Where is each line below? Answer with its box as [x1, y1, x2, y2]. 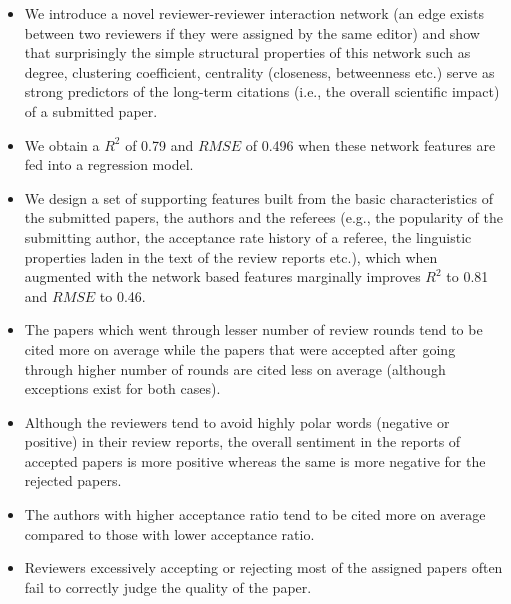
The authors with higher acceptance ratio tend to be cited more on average [24, 504, 486, 525]
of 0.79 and [125, 134, 194, 155]
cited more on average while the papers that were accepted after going [24, 338, 456, 359]
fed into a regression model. [24, 154, 194, 175]
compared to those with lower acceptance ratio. [24, 523, 315, 544]
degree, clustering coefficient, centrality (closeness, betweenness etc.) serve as [24, 61, 495, 82]
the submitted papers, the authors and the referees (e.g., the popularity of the [24, 207, 503, 228]
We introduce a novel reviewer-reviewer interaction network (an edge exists [24, 3, 485, 23]
